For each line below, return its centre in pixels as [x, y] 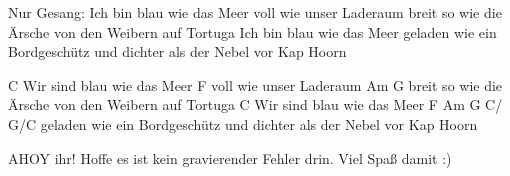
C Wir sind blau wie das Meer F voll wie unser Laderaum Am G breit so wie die [255, 84]
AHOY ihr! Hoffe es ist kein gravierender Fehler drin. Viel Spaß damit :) [230, 157]
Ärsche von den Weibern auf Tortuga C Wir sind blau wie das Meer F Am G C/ [255, 104]
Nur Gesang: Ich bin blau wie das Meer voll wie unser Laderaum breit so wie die [255, 12]
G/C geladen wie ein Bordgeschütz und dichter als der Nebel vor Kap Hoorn [243, 123]
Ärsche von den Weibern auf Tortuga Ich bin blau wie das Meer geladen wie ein [252, 31]
